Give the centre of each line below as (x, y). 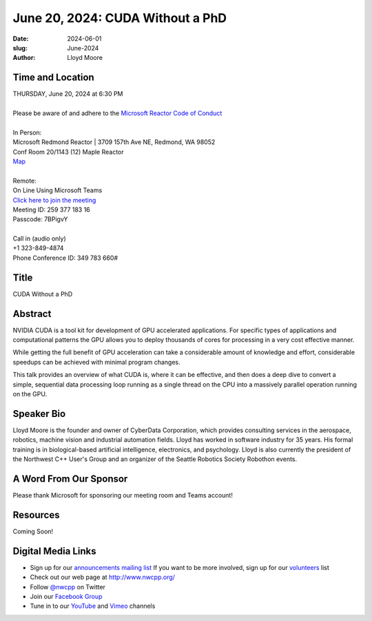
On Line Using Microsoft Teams (58, 190)
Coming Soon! (33, 531)
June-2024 (83, 48)
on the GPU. (30, 394)
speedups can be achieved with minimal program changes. (96, 362)
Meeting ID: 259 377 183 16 (52, 210)
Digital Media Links (54, 551)
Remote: (25, 181)
